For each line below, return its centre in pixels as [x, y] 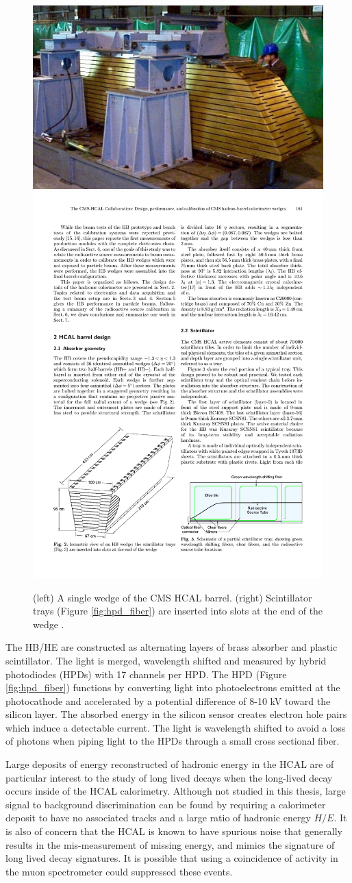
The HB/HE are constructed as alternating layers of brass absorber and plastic [172, 647]
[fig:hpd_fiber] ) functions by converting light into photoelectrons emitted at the [173, 687]
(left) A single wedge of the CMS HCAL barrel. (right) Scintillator [173, 597]
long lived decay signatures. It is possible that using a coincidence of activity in [172, 858]
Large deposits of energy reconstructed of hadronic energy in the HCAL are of [170, 764]
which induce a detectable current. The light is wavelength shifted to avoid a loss [176, 727]
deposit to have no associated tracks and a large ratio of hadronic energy [158, 818]
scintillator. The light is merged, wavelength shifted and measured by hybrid [166, 660]
